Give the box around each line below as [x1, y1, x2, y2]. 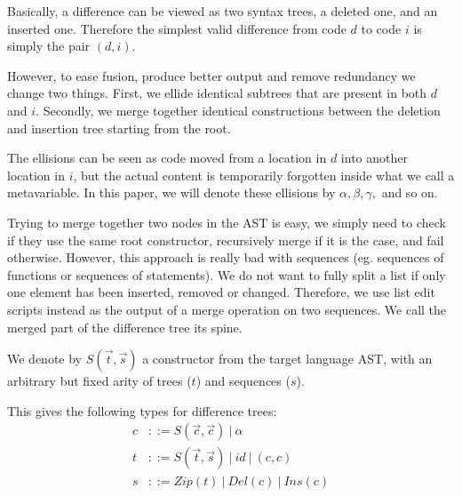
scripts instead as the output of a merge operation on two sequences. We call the [7, 300, 447, 318]
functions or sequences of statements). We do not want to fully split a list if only [7, 265, 446, 284]
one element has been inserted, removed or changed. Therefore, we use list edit [7, 283, 435, 301]
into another [340, 148, 408, 167]
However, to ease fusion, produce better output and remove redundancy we [7, 66, 416, 84]
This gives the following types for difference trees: [7, 401, 277, 420]
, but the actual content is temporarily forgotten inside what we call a [73, 165, 455, 184]
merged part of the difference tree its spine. [7, 317, 243, 336]
